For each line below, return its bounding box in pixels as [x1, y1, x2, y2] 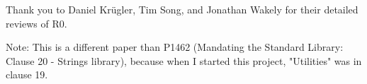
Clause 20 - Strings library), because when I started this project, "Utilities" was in [6, 53, 362, 68]
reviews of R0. [6, 16, 67, 30]
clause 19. [6, 67, 48, 82]
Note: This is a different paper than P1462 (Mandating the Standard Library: [6, 40, 344, 54]
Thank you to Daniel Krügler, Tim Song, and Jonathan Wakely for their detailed [6, 2, 358, 16]
